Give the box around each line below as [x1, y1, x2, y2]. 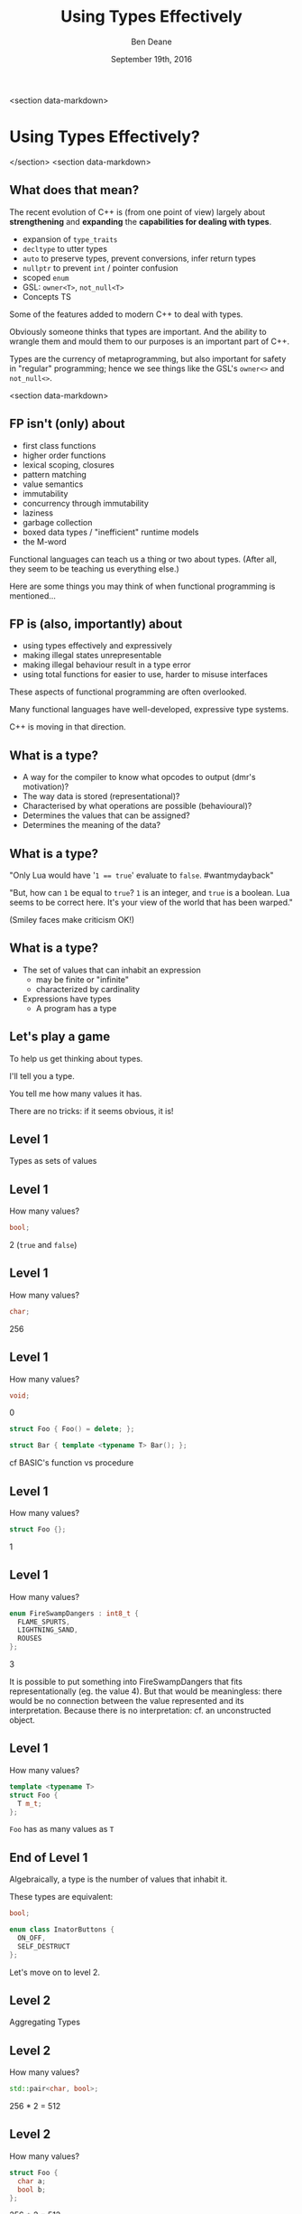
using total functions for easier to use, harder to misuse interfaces [22, 669, 269, 680]
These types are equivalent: [9, 1892, 114, 1902]
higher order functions [22, 450, 106, 460]
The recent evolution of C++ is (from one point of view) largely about [9, 206, 266, 218]
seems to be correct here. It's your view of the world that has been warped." [9, 897, 293, 907]
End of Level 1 [9, 1849, 88, 1865]
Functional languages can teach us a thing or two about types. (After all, [9, 553, 278, 564]
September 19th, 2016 [111, 53, 192, 64]
